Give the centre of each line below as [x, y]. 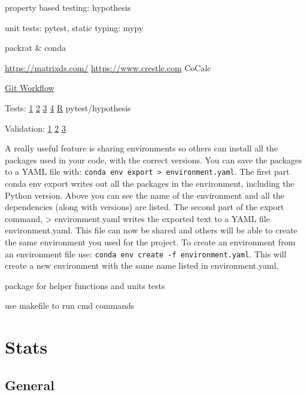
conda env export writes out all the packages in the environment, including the [150, 183]
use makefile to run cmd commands [70, 306]
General [30, 385]
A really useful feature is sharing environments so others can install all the [142, 148]
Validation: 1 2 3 [35, 128]
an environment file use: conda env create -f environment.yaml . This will [146, 253]
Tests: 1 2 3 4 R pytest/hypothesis [68, 107]
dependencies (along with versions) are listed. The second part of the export [145, 207]
